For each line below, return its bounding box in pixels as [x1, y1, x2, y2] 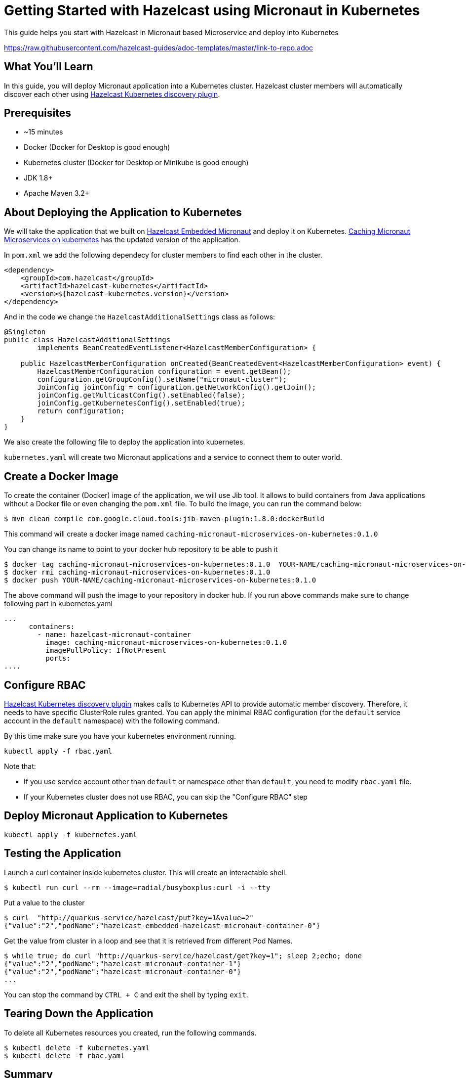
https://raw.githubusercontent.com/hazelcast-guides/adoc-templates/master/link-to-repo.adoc [4, 43, 313, 52]
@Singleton [4, 328, 46, 336]
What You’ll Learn [4, 60, 93, 73]
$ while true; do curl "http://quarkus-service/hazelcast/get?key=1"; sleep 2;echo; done [4, 951, 362, 960]
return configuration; [37, 407, 125, 415]
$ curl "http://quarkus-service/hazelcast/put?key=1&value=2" [4, 913, 254, 922]
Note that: [4, 762, 36, 770]
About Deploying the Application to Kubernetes [4, 206, 242, 219]
